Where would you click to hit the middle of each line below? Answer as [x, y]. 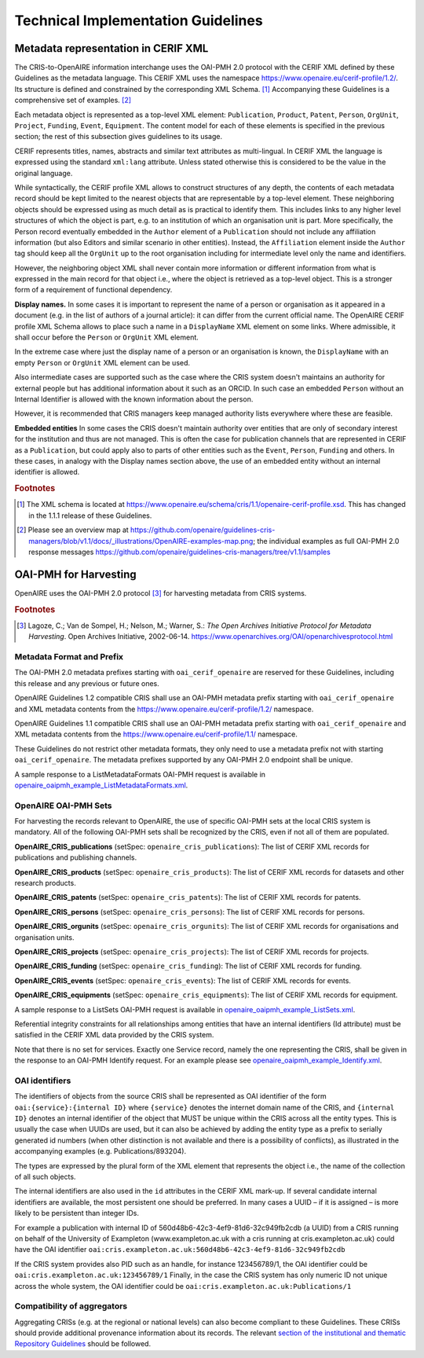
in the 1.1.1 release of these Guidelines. [90, 516]
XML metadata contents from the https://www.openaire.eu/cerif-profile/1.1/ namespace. [156, 734]
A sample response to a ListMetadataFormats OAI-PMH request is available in [140, 774]
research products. [45, 883]
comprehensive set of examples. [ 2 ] [73, 100]
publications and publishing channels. [76, 857]
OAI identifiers [43, 1081]
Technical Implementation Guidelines [139, 20]
